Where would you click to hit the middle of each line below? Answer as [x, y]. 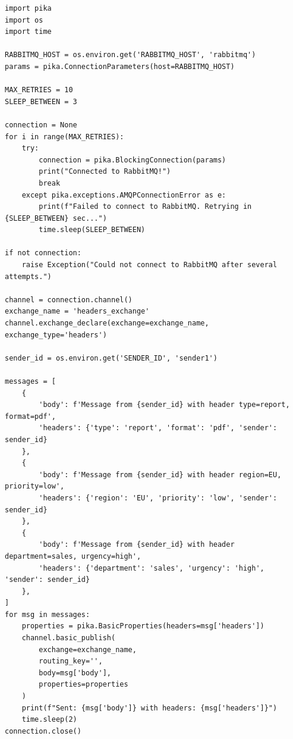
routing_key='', [71, 661]
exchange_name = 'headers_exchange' [77, 311]
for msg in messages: [48, 614]
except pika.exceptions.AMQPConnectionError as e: [124, 195]
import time [28, 32]
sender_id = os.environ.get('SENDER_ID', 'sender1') [111, 358]
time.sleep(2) [49, 720]
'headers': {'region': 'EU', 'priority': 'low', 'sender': [158, 498]
